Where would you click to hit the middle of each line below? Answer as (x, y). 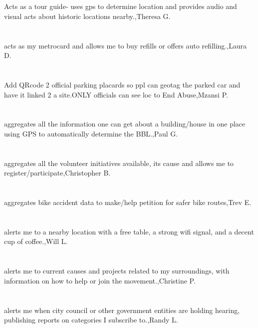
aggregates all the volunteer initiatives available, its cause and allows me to (119, 163)
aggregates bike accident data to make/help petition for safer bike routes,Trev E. (128, 202)
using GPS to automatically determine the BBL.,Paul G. (91, 133)
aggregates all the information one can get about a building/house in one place (125, 124)
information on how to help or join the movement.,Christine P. (100, 280)
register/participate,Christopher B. (57, 173)
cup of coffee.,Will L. (36, 241)
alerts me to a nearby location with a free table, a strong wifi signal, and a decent (129, 231)
